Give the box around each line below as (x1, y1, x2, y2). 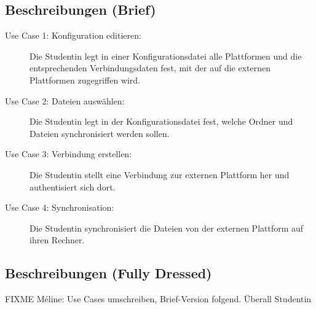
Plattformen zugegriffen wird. (30, 73, 140, 86)
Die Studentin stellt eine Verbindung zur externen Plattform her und (30, 168, 290, 181)
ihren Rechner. (30, 233, 85, 246)
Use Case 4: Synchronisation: (5, 201, 114, 214)
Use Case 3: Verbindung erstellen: (5, 147, 132, 160)
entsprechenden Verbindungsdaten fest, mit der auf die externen (30, 61, 271, 74)
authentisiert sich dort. (30, 180, 116, 193)
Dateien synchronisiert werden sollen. (30, 127, 170, 139)
